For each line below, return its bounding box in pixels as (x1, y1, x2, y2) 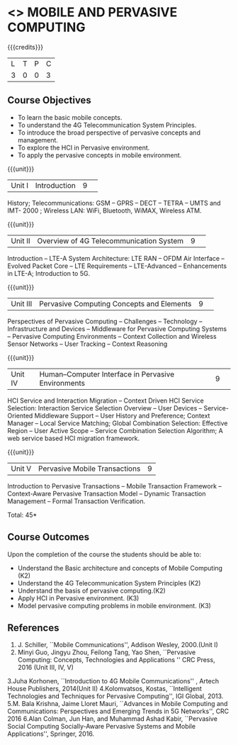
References (7, 622, 59, 634)
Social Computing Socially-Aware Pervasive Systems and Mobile (7, 722, 196, 731)
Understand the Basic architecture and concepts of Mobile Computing (17, 564, 223, 572)
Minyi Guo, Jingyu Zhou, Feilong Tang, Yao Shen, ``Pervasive (17, 648, 196, 656)
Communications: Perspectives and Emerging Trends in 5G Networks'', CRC (7, 707, 229, 716)
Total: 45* (7, 510, 38, 519)
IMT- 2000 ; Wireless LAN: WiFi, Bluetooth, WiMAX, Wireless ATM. (7, 206, 202, 215)
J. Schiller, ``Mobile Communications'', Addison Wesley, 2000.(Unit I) (17, 641, 218, 649)
